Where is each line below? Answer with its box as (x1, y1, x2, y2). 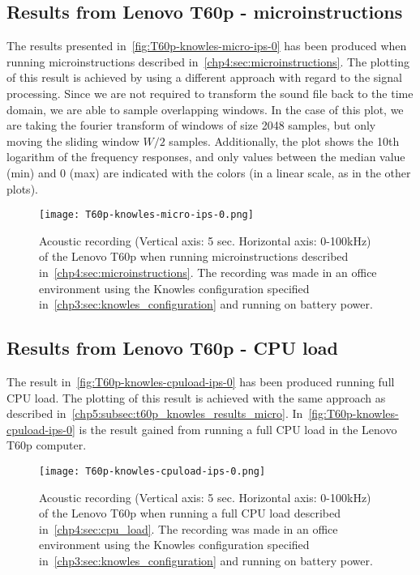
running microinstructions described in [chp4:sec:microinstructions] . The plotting (6, 53, 410, 70)
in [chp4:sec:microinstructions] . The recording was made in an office (39, 263, 377, 280)
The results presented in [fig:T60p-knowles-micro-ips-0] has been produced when (6, 37, 407, 54)
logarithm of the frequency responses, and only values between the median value (6, 148, 405, 165)
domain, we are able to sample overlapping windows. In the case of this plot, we (6, 100, 404, 117)
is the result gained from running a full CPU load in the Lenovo (79, 420, 397, 437)
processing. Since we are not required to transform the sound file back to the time (6, 84, 414, 101)
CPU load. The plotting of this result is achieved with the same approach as (6, 389, 386, 406)
